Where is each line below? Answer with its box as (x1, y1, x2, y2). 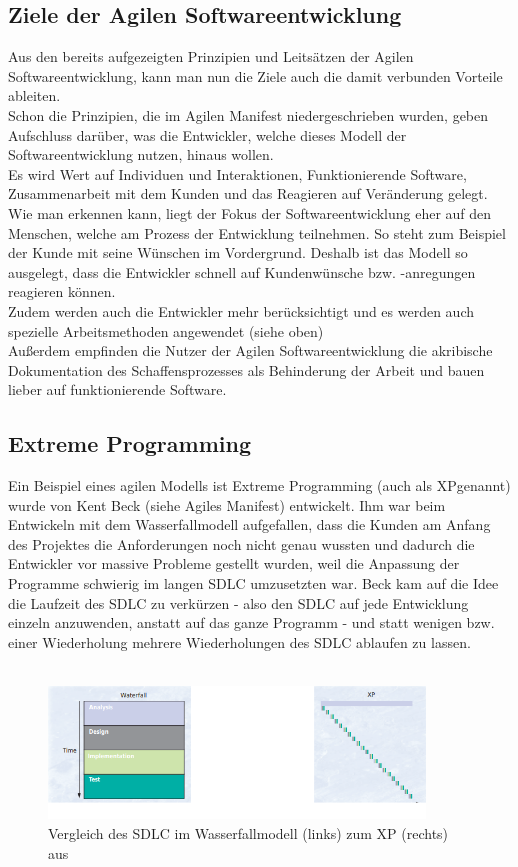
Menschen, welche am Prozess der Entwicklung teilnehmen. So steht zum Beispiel (8, 222, 506, 243)
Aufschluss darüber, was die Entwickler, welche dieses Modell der (8, 124, 407, 145)
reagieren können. (8, 281, 116, 302)
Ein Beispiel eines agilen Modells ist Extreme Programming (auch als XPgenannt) (8, 475, 511, 496)
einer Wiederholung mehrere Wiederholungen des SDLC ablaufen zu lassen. (8, 631, 471, 652)
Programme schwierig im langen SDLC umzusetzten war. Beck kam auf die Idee (8, 573, 499, 594)
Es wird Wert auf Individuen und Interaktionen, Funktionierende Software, (8, 163, 467, 184)
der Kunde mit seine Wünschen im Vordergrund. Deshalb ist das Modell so (8, 242, 468, 263)
